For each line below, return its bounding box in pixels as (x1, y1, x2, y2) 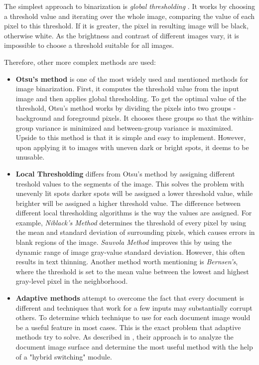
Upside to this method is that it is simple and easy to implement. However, (15, 132, 246, 143)
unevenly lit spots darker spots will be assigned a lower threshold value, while (15, 188, 253, 198)
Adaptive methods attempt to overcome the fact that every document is (15, 293, 245, 303)
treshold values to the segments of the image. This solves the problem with (15, 178, 245, 188)
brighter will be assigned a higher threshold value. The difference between (15, 197, 241, 208)
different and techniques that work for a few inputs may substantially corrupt (15, 302, 253, 313)
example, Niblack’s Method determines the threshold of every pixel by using (15, 217, 247, 227)
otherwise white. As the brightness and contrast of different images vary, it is (4, 30, 239, 40)
